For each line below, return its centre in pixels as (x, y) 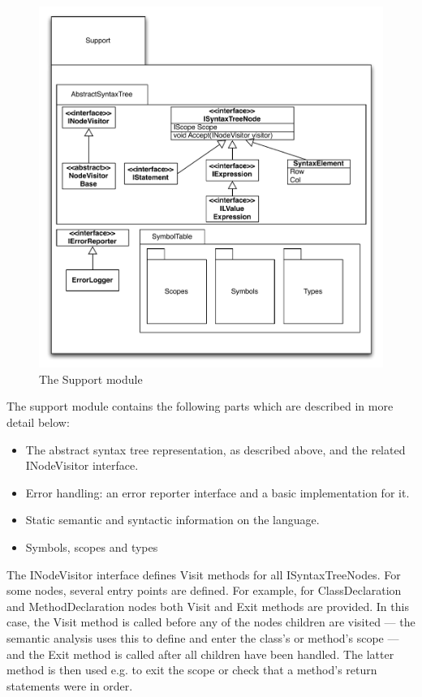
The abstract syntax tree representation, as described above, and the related (215, 449)
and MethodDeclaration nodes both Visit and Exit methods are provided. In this (208, 606)
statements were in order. (70, 685)
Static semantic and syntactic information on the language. (172, 520)
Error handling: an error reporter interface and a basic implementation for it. (217, 492)
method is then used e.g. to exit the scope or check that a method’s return (192, 670)
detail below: (38, 422)
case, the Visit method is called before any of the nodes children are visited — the (211, 622)
